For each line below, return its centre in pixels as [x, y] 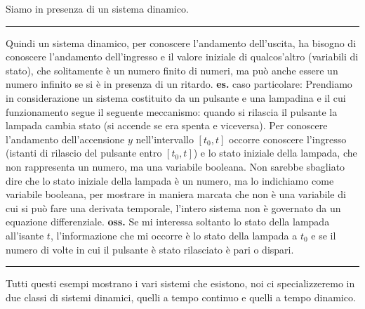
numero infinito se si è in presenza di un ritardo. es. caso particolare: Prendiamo [179, 84]
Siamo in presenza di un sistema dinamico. [97, 8]
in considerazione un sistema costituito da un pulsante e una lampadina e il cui [176, 97]
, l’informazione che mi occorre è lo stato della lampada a [174, 235]
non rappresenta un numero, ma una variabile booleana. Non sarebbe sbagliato [175, 166]
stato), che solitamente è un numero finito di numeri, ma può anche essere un [172, 70]
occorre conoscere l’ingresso [287, 139]
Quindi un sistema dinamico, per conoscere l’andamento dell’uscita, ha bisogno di [181, 42]
